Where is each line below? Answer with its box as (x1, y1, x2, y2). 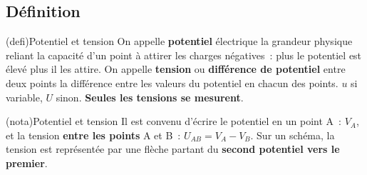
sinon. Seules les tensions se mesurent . (56, 89, 244, 104)
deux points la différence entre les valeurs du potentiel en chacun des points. (6, 75, 338, 90)
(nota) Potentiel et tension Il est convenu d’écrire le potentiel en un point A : (6, 114, 341, 129)
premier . (6, 155, 48, 170)
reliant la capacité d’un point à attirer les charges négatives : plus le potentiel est (6, 47, 362, 62)
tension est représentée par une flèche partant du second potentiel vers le (6, 141, 340, 156)
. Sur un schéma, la (250, 127, 335, 142)
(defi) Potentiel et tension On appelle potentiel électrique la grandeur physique (6, 34, 353, 49)
